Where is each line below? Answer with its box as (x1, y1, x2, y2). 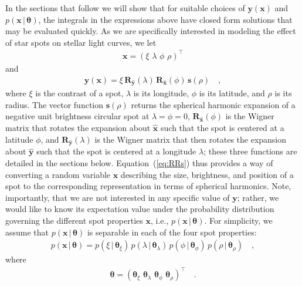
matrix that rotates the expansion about (5, 122, 151, 134)
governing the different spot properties (5, 214, 143, 226)
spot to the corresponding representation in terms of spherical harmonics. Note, (5, 180, 291, 192)
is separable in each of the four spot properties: (87, 226, 257, 238)
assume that (5, 226, 49, 238)
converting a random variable (5, 168, 111, 180)
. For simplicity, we (204, 214, 273, 226)
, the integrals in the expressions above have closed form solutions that (38, 13, 293, 25)
